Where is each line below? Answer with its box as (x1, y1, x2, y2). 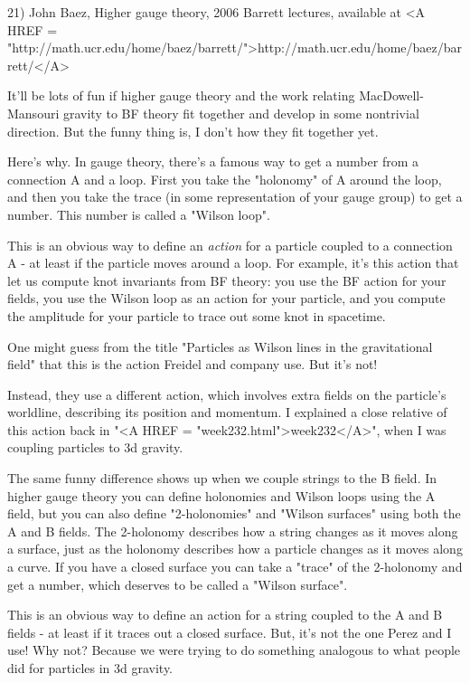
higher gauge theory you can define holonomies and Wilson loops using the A (7, 486, 436, 505)
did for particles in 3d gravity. (7, 659, 174, 677)
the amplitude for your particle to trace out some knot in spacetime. (7, 306, 386, 325)
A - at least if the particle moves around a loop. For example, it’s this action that (7, 253, 459, 272)
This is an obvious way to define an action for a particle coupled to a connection (7, 235, 453, 254)
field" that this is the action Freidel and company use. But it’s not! (7, 355, 378, 374)
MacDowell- (359, 86, 424, 105)
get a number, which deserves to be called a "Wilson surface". (7, 574, 348, 593)
